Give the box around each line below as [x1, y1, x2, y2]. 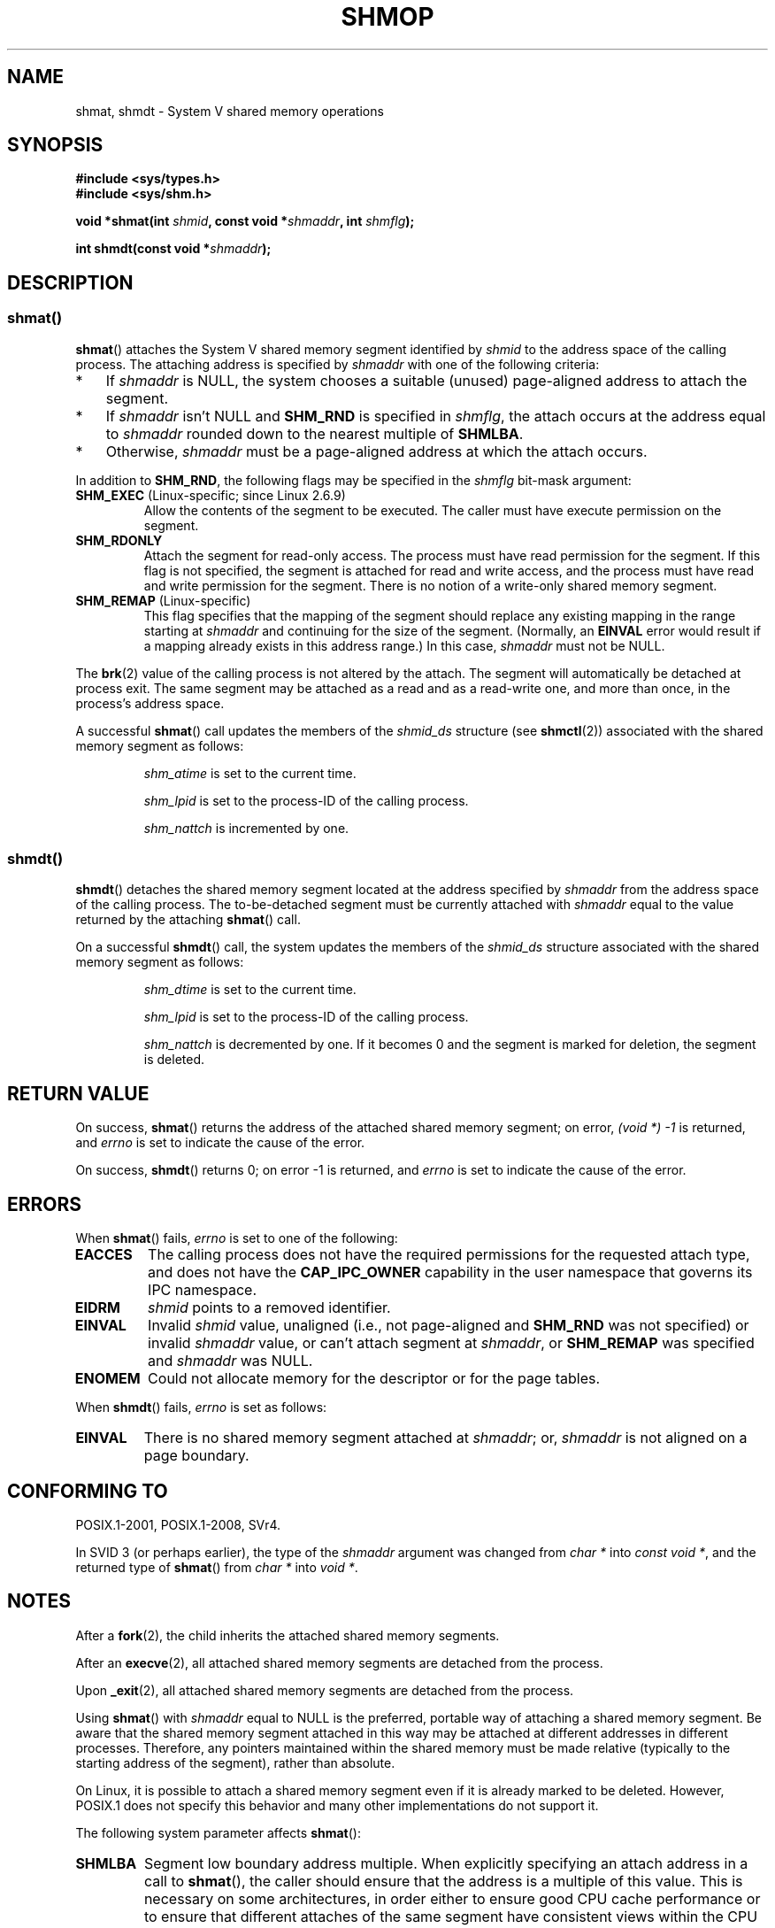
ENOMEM [74, 1369, 141, 1388]
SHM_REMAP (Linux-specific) [75, 592, 251, 608]
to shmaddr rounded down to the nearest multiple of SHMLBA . [105, 424, 524, 443]
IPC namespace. [148, 1281, 257, 1299]
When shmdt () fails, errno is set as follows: [75, 1400, 327, 1415]
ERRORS [7, 1192, 82, 1215]
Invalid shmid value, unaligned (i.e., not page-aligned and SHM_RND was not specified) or [148, 1316, 749, 1335]
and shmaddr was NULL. [148, 1352, 313, 1370]
